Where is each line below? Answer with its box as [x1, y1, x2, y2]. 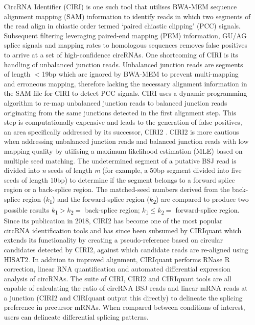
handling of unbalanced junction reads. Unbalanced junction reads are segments [4, 59, 243, 69]
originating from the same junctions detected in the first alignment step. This [4, 107, 236, 117]
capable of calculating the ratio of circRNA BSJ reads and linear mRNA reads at [4, 283, 248, 293]
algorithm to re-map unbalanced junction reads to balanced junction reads [4, 97, 227, 108]
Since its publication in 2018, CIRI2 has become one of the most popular [4, 216, 223, 226]
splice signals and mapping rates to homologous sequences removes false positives [4, 40, 248, 50]
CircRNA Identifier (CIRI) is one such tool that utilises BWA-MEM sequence [4, 1, 237, 11]
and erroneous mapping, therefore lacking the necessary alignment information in [4, 78, 247, 88]
